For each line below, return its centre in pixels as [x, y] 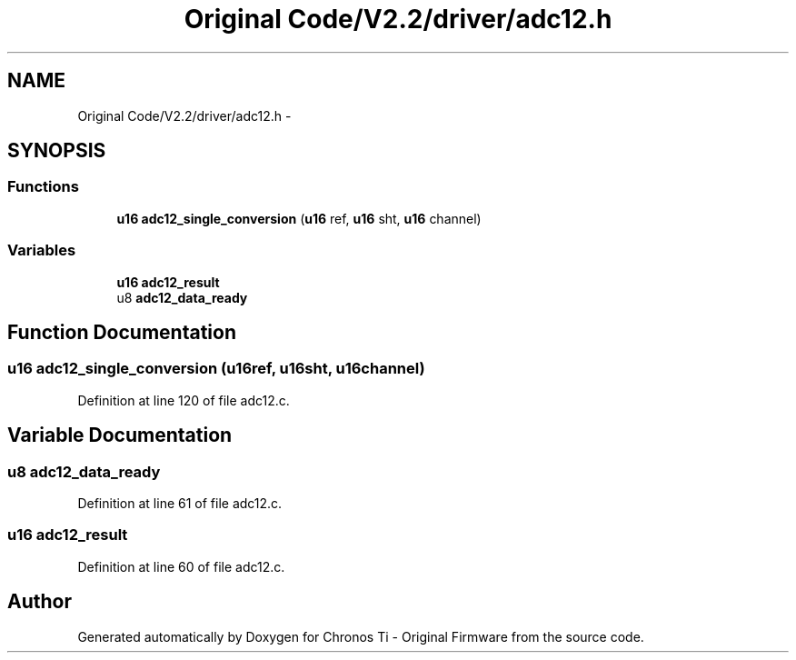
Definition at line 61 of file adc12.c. [180, 503]
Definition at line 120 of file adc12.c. [184, 400]
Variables [42, 250]
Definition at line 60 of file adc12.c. [181, 566]
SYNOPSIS [57, 151]
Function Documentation [122, 332]
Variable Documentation [120, 435]
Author [40, 602]
